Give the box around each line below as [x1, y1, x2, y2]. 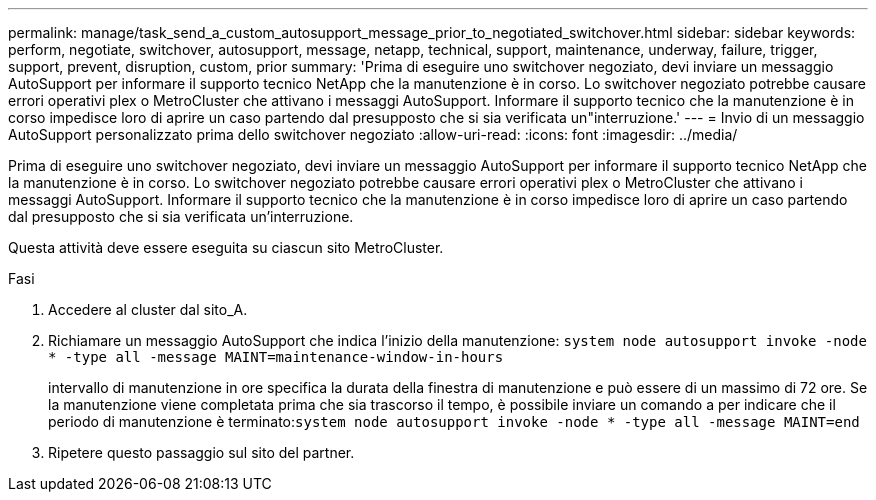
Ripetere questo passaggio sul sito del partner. [48, 444, 355, 461]
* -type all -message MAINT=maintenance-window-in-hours [48, 349, 504, 365]
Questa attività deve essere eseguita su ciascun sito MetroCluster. [8, 239, 444, 256]
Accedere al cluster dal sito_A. [48, 301, 248, 318]
